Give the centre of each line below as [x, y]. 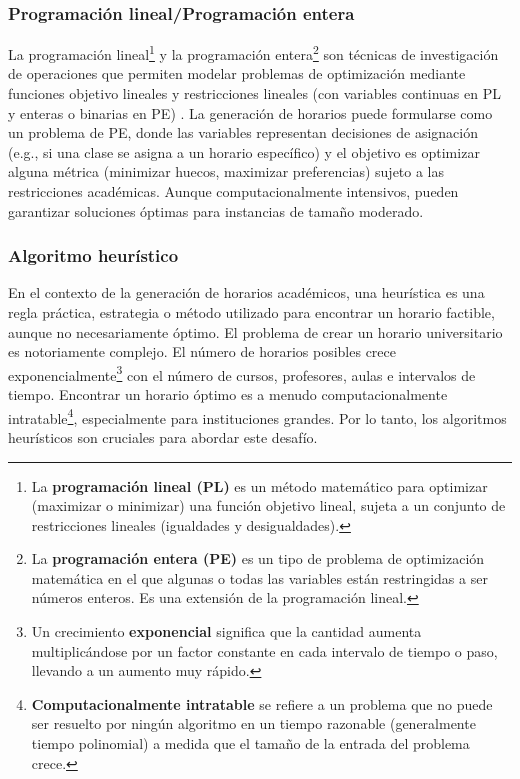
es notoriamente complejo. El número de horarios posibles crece [202, 351]
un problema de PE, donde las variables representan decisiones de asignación [243, 132]
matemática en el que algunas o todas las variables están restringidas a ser [259, 577]
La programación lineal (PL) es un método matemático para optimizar [259, 485]
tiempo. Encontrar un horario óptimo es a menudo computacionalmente [228, 394]
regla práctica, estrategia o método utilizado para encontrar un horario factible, [251, 312]
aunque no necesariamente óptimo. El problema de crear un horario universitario [255, 331]
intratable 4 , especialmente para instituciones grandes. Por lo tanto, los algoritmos [257, 416]
